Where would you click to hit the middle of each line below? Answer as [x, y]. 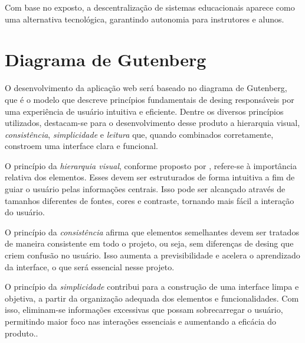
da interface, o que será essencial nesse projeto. [90, 266]
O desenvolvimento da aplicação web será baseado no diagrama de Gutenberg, [146, 88]
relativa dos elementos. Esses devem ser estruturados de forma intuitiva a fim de [150, 177]
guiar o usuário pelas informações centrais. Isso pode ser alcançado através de [145, 189]
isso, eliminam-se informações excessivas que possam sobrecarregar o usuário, [144, 310]
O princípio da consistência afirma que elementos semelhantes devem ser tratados [152, 232]
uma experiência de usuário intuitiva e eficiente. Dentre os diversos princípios [144, 111]
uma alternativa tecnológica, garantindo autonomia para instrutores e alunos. [145, 19]
